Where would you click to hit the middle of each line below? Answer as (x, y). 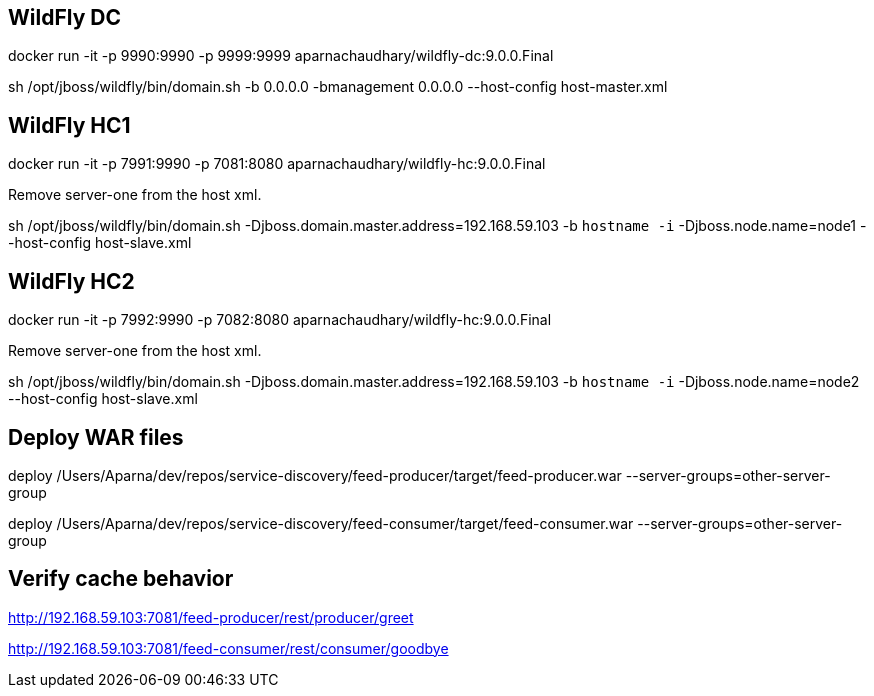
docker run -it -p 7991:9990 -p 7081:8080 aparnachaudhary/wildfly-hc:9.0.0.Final (277, 164)
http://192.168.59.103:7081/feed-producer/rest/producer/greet (211, 617)
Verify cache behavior (121, 579)
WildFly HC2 (71, 281)
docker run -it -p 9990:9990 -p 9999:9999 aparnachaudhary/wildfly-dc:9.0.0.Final (281, 56)
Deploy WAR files (96, 437)
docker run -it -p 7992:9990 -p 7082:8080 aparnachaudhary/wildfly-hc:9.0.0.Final (280, 320)
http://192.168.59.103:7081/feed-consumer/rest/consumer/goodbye (228, 648)
